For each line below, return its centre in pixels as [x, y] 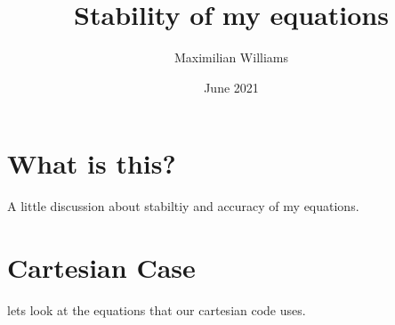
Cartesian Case [101, 268]
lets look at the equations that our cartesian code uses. [157, 309]
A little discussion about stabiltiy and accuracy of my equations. [183, 206]
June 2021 [231, 87]
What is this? [92, 163]
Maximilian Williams [231, 57]
